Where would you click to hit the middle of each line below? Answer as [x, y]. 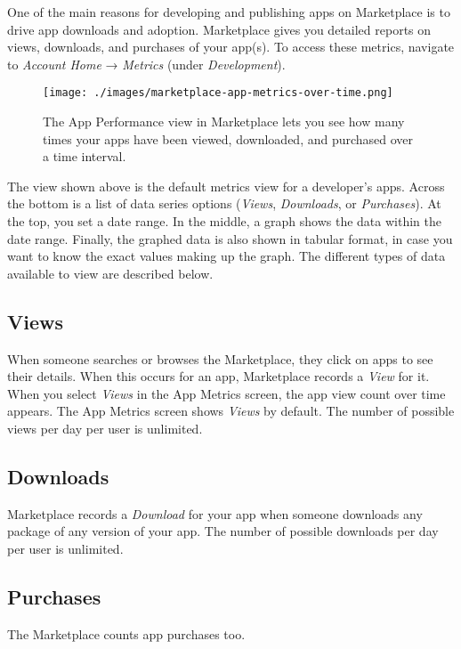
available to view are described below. [110, 273]
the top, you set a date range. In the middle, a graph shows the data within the [224, 221]
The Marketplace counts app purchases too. [126, 633]
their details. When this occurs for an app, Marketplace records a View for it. [218, 376]
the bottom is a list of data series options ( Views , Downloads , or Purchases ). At [224, 203]
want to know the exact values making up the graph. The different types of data [226, 256]
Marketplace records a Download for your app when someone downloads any [215, 513]
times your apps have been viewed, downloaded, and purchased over [228, 138]
